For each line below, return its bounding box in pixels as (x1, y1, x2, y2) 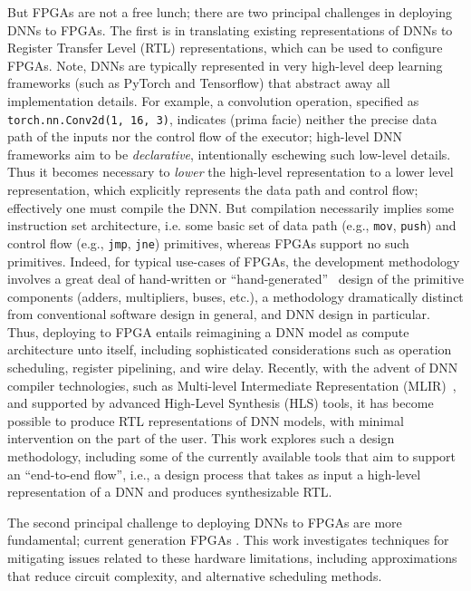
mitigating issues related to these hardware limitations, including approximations (7, 548, 457, 567)
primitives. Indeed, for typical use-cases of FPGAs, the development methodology (7, 251, 460, 270)
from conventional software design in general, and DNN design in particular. (7, 305, 430, 324)
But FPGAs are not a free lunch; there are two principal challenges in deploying (7, 3, 453, 21)
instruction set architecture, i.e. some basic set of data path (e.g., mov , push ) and (7, 216, 457, 235)
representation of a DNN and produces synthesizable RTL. (7, 482, 332, 501)
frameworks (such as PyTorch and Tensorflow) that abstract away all (7, 73, 390, 92)
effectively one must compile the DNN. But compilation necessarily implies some (7, 198, 455, 217)
